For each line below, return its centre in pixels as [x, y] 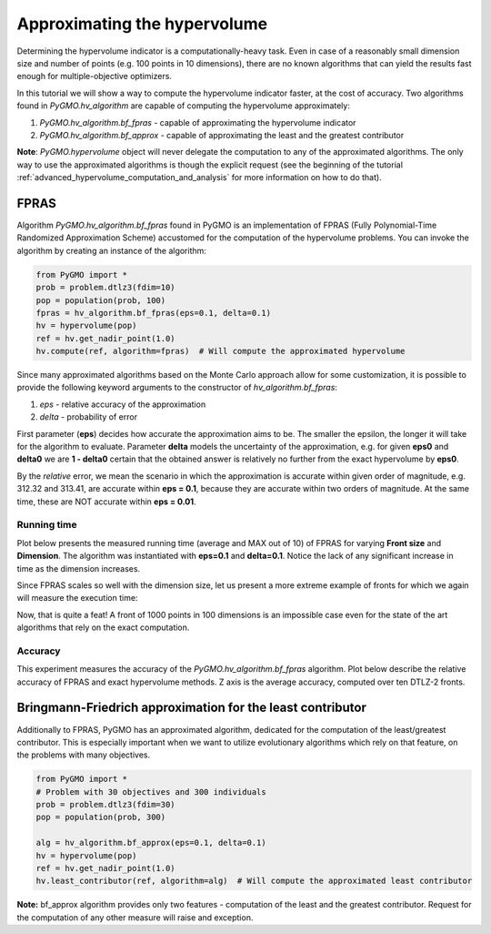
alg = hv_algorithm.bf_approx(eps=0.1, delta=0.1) [151, 843]
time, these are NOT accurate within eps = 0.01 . [106, 502]
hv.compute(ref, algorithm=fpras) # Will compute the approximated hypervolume [220, 351]
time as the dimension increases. [79, 568]
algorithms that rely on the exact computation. [103, 627]
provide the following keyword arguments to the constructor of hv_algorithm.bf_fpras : [177, 388]
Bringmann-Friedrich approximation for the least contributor [192, 708]
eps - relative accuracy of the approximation [123, 404]
